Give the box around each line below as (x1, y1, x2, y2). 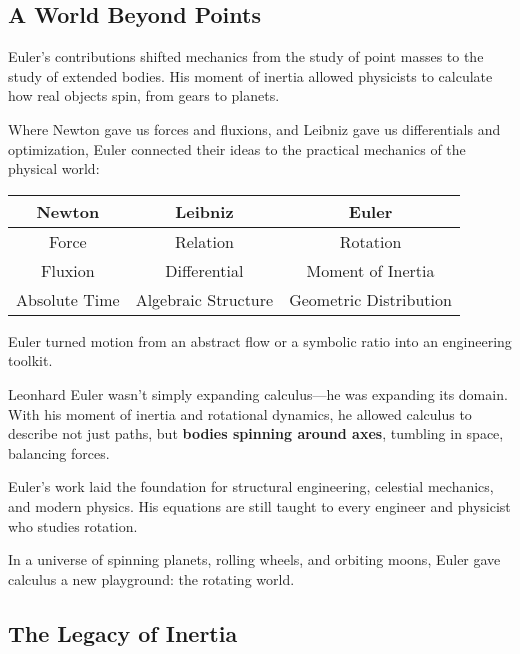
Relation (174, 229, 234, 253)
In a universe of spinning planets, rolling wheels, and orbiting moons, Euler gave (8, 549, 501, 570)
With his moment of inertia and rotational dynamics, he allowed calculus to (8, 403, 472, 424)
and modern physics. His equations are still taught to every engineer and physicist (8, 495, 511, 516)
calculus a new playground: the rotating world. (8, 568, 295, 589)
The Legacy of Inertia (8, 617, 238, 648)
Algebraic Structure (135, 287, 274, 311)
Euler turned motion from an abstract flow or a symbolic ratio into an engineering (8, 330, 512, 351)
